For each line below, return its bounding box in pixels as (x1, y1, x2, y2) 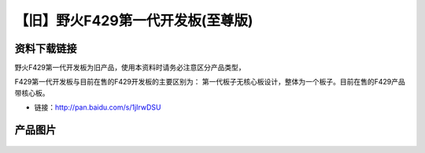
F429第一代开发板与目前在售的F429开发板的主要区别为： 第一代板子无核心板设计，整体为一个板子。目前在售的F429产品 (14, 77, 405, 87)
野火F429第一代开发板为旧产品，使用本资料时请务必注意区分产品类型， (14, 63, 246, 73)
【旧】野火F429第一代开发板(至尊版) (14, 12, 253, 29)
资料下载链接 (14, 42, 77, 55)
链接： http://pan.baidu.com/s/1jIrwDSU (34, 103, 161, 112)
